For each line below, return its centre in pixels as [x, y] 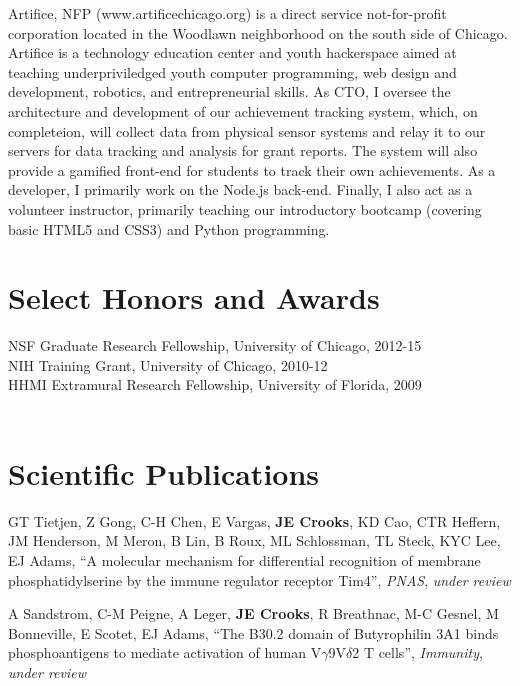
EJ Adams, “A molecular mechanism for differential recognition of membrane [244, 559]
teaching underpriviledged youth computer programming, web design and [232, 71]
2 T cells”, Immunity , [417, 652]
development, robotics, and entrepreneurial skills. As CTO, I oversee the [229, 91]
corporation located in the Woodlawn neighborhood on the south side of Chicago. [258, 32]
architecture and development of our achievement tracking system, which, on [243, 110]
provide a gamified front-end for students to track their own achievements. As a [252, 169]
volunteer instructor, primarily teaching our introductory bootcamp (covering [245, 208]
